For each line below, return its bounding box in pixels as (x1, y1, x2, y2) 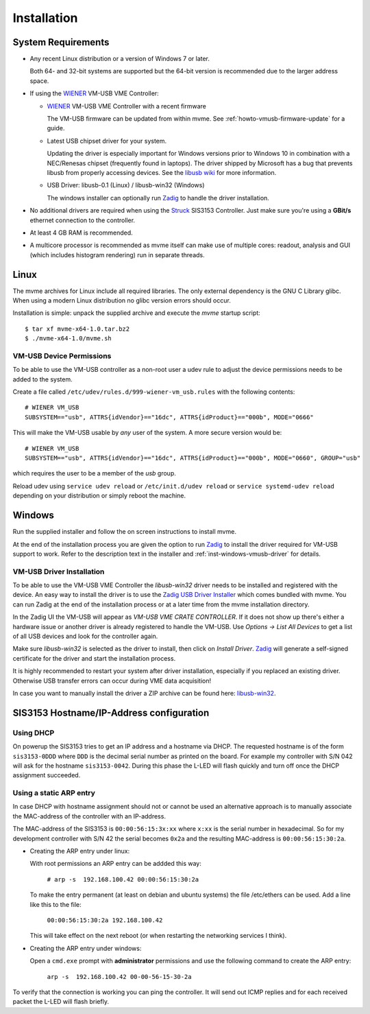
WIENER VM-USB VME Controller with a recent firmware (47, 102, 207, 110)
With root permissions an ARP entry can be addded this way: (29, 860, 202, 868)
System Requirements (12, 36, 110, 48)
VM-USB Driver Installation (12, 567, 105, 576)
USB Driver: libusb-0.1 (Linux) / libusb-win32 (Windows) (47, 181, 205, 189)
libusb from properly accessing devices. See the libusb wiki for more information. (47, 168, 277, 176)
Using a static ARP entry (12, 788, 96, 798)
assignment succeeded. (12, 771, 81, 779)
